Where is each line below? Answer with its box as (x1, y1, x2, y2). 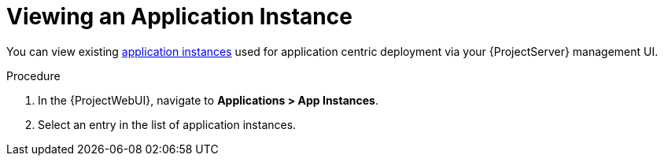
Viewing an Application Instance (6, 3, 352, 30)
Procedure (6, 68, 61, 83)
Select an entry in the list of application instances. (38, 117, 297, 131)
